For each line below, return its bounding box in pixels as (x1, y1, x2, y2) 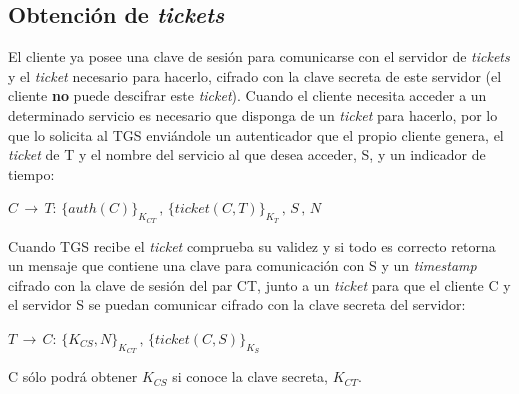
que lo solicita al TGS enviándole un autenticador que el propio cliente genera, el (8, 124, 504, 145)
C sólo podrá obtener (8, 366, 138, 387)
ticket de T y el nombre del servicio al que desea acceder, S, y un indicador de (8, 144, 486, 165)
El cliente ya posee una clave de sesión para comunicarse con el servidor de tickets (8, 46, 510, 67)
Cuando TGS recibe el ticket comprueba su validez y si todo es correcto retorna (8, 235, 496, 256)
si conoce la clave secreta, (172, 366, 328, 387)
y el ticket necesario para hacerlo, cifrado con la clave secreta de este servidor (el (8, 65, 502, 86)
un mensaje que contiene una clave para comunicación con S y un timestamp (8, 255, 477, 276)
